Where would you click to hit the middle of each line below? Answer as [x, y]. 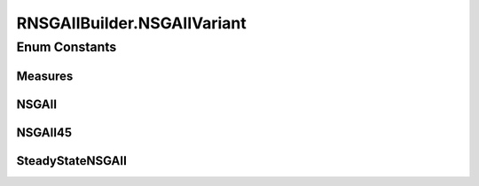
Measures [45, 76]
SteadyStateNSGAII [72, 161]
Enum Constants [67, 47]
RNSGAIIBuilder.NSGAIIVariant [132, 23]
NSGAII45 [44, 132]
